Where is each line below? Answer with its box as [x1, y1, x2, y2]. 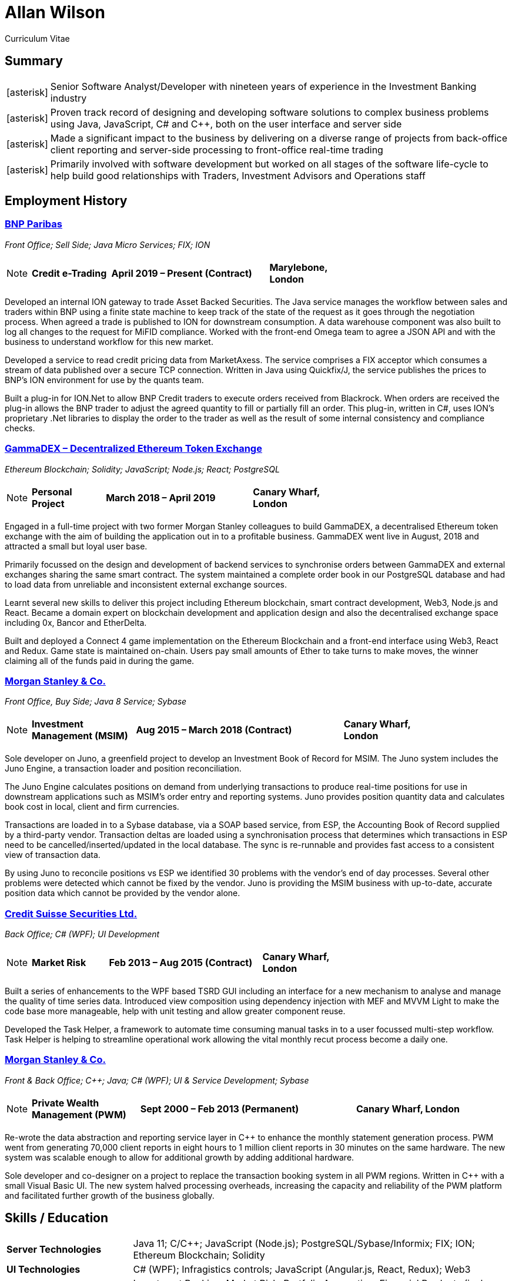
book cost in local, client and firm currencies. [5, 802, 179, 812]
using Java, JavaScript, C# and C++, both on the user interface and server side [50, 118, 402, 130]
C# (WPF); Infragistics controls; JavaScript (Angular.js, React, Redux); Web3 [133, 1263, 471, 1275]
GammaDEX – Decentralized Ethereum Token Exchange [5, 442, 262, 455]
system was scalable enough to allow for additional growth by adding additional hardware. [5, 1152, 354, 1162]
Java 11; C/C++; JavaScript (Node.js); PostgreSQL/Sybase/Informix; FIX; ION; [133, 1237, 475, 1249]
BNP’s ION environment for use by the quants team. [5, 374, 204, 385]
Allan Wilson [5, 2, 105, 22]
